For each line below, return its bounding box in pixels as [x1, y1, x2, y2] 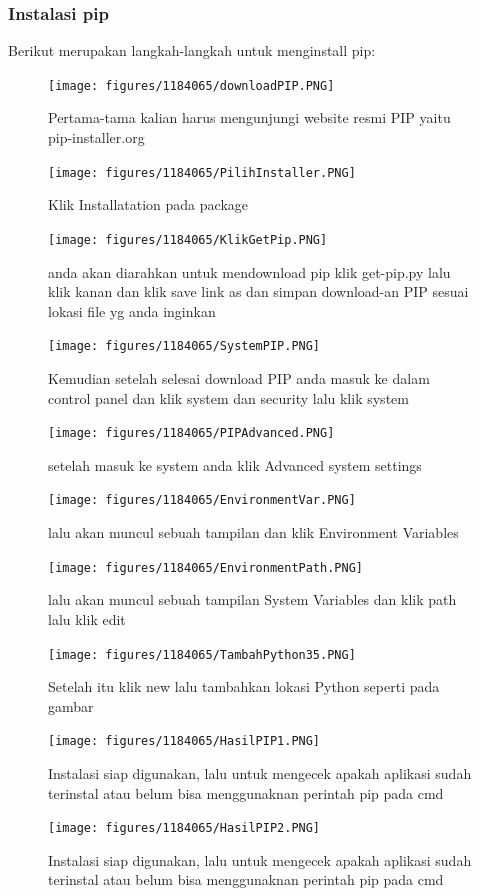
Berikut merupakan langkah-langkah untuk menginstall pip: [8, 40, 376, 61]
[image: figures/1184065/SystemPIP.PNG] [48, 339, 321, 354]
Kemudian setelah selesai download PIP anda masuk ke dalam [48, 368, 430, 388]
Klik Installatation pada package [48, 194, 248, 215]
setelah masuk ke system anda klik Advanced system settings [48, 454, 422, 475]
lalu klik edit [48, 608, 126, 629]
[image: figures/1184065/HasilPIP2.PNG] [48, 821, 321, 836]
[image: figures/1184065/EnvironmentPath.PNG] [48, 560, 363, 575]
